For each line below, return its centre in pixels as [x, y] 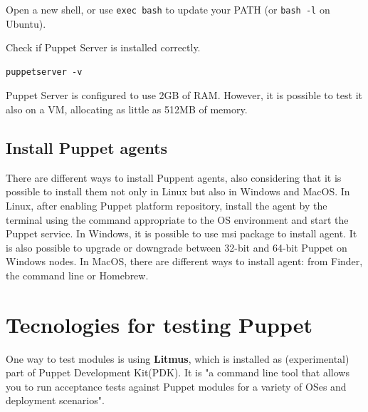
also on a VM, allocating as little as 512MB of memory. [127, 109]
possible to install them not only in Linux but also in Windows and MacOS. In [178, 191]
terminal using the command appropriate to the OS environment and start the [177, 219]
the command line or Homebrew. [77, 275]
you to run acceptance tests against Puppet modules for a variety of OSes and [176, 386]
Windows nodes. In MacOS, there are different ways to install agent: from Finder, [184, 261]
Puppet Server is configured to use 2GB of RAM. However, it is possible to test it [184, 95]
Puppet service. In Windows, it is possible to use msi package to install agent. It [182, 233]
